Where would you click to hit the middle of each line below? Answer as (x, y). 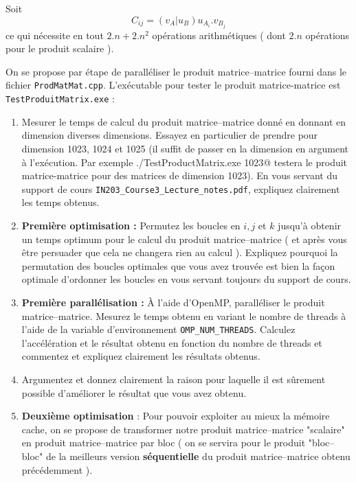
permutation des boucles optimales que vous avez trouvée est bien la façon (178, 265)
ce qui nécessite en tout (55, 35)
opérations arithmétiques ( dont (219, 35)
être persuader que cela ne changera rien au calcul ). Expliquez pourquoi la (180, 252)
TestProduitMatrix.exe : (60, 99)
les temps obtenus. (60, 202)
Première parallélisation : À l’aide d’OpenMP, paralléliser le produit (173, 302)
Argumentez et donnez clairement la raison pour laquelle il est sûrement (174, 379)
